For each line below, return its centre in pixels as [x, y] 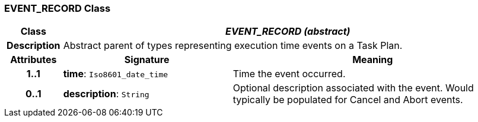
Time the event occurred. [289, 74]
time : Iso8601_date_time [116, 74]
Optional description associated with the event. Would [353, 88]
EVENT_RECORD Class [58, 8]
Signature [147, 60]
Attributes [34, 60]
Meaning [373, 60]
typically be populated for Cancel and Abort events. [348, 100]
